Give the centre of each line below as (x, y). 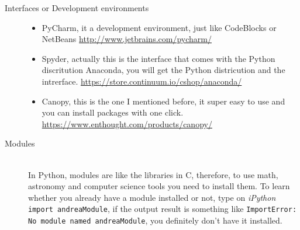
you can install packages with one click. (113, 112)
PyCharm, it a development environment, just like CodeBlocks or (159, 27)
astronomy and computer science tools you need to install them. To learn (159, 186)
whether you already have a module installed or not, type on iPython (152, 197)
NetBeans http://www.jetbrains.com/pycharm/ (127, 39)
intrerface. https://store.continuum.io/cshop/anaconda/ (142, 81)
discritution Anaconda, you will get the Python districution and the (163, 70)
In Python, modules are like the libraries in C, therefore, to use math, (153, 174)
